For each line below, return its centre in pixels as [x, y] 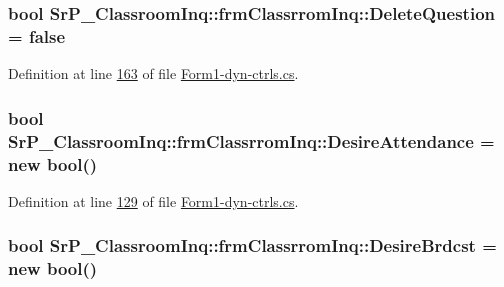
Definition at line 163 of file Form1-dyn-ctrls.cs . [153, 73]
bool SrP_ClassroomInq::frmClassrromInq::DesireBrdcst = [252, 245]
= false [37, 35]
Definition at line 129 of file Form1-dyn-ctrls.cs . [153, 200]
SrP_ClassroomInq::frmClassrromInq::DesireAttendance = [251, 140]
